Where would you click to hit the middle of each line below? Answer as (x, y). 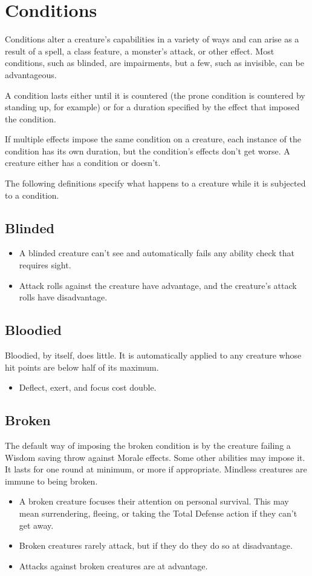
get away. (36, 525)
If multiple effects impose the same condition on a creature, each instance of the (153, 139)
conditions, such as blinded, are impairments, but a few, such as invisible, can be (154, 63)
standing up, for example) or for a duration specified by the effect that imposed (152, 107)
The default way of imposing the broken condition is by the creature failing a (148, 445)
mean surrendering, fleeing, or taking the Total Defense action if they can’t (158, 513)
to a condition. (32, 195)
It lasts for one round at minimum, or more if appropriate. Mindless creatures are (156, 469)
